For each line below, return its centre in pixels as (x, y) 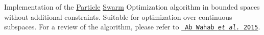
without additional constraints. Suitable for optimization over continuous (118, 16)
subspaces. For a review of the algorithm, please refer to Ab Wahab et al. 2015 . (132, 27)
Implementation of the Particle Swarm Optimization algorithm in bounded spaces (132, 7)
